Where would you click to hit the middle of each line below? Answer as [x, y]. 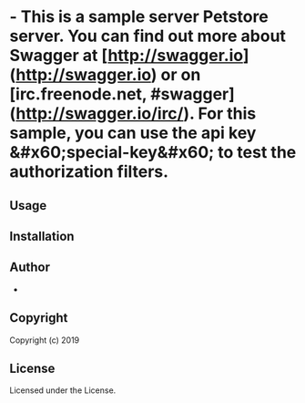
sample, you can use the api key [133, 133]
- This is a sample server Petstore [139, 17]
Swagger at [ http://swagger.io [127, 56]
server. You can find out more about [148, 36]
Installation [42, 236]
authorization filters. [89, 172]
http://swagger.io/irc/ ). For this [136, 114]
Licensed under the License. [63, 390]
